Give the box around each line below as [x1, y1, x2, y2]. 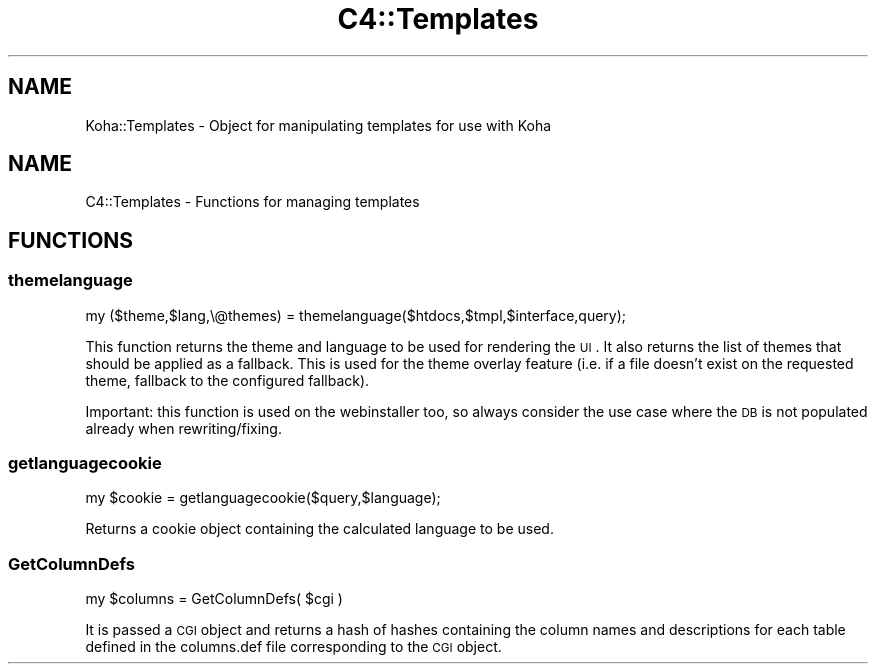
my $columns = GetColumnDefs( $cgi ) [85, 590, 343, 608]
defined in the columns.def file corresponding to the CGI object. [85, 638, 502, 656]
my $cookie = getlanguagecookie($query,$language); [85, 489, 441, 507]
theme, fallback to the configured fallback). [85, 371, 370, 389]
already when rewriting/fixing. [85, 419, 282, 437]
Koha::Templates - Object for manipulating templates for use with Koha [85, 116, 552, 134]
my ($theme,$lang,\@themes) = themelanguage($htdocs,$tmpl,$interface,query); [85, 306, 627, 324]
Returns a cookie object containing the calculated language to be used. [85, 520, 554, 538]
